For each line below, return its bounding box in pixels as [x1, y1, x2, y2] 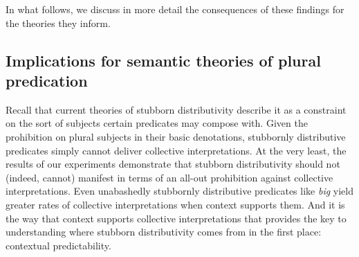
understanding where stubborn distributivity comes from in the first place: [6, 224, 322, 239]
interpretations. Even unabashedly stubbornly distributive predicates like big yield [6, 184, 353, 198]
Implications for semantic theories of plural [6, 49, 321, 71]
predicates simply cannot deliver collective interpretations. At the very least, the [6, 143, 347, 157]
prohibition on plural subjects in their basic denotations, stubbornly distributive [6, 129, 346, 143]
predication [6, 69, 88, 91]
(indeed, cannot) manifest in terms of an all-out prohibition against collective [6, 170, 333, 184]
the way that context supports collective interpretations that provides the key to [6, 211, 347, 225]
